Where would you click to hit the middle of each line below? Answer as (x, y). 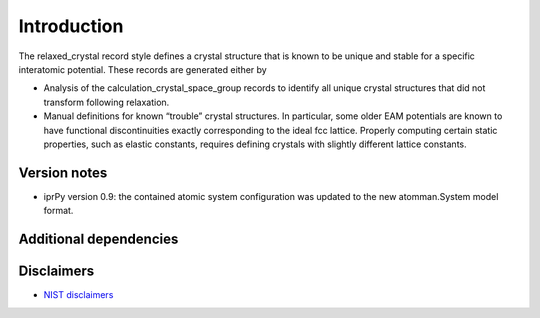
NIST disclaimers (78, 295)
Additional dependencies (98, 239)
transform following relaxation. (106, 102)
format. (58, 211)
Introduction (71, 26)
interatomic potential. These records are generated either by (142, 69)
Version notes (63, 172)
